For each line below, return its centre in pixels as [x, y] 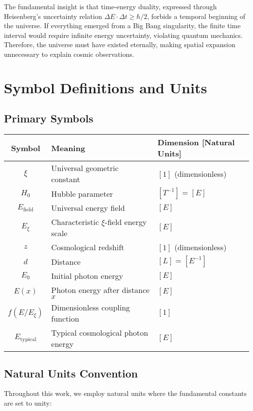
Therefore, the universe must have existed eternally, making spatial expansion [120, 44]
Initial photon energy [87, 276]
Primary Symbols [49, 118]
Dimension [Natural [196, 142]
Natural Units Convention [71, 373]
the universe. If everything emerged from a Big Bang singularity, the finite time [122, 26]
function [65, 319]
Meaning [68, 148]
